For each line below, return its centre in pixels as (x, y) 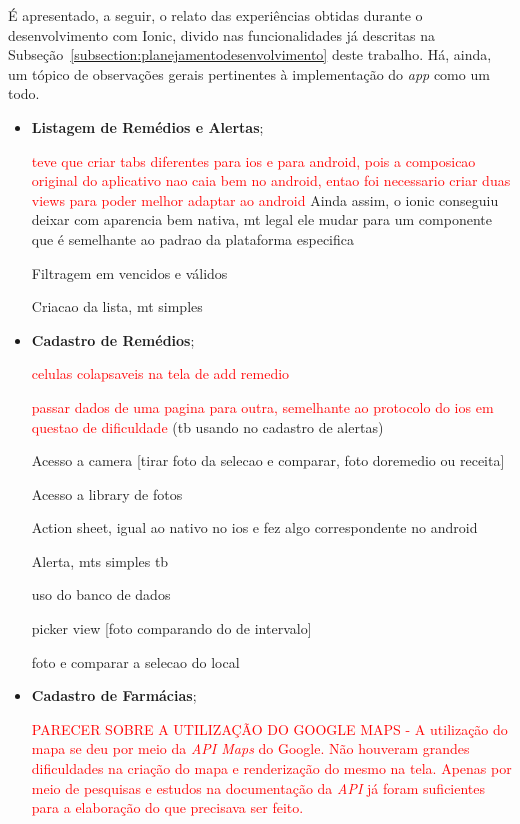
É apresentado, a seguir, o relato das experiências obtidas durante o (215, 15)
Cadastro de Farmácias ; (114, 695)
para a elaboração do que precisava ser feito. (167, 807)
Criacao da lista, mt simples (117, 306)
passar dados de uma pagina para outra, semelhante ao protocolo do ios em (262, 406)
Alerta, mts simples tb (100, 560)
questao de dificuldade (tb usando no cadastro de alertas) (207, 426)
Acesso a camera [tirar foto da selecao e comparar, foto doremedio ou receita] (268, 460)
